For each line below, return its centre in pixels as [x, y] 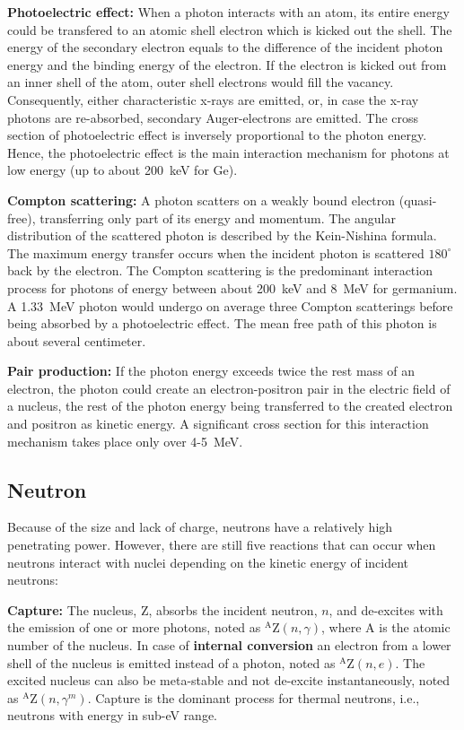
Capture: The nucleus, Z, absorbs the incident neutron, [162, 609]
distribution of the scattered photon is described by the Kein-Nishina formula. [222, 235]
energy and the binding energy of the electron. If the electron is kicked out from [227, 64]
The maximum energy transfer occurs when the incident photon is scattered [216, 252]
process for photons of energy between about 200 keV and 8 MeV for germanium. [232, 287]
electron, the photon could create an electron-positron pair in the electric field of [229, 388]
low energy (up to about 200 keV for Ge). [123, 170]
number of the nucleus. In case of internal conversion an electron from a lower [229, 645]
